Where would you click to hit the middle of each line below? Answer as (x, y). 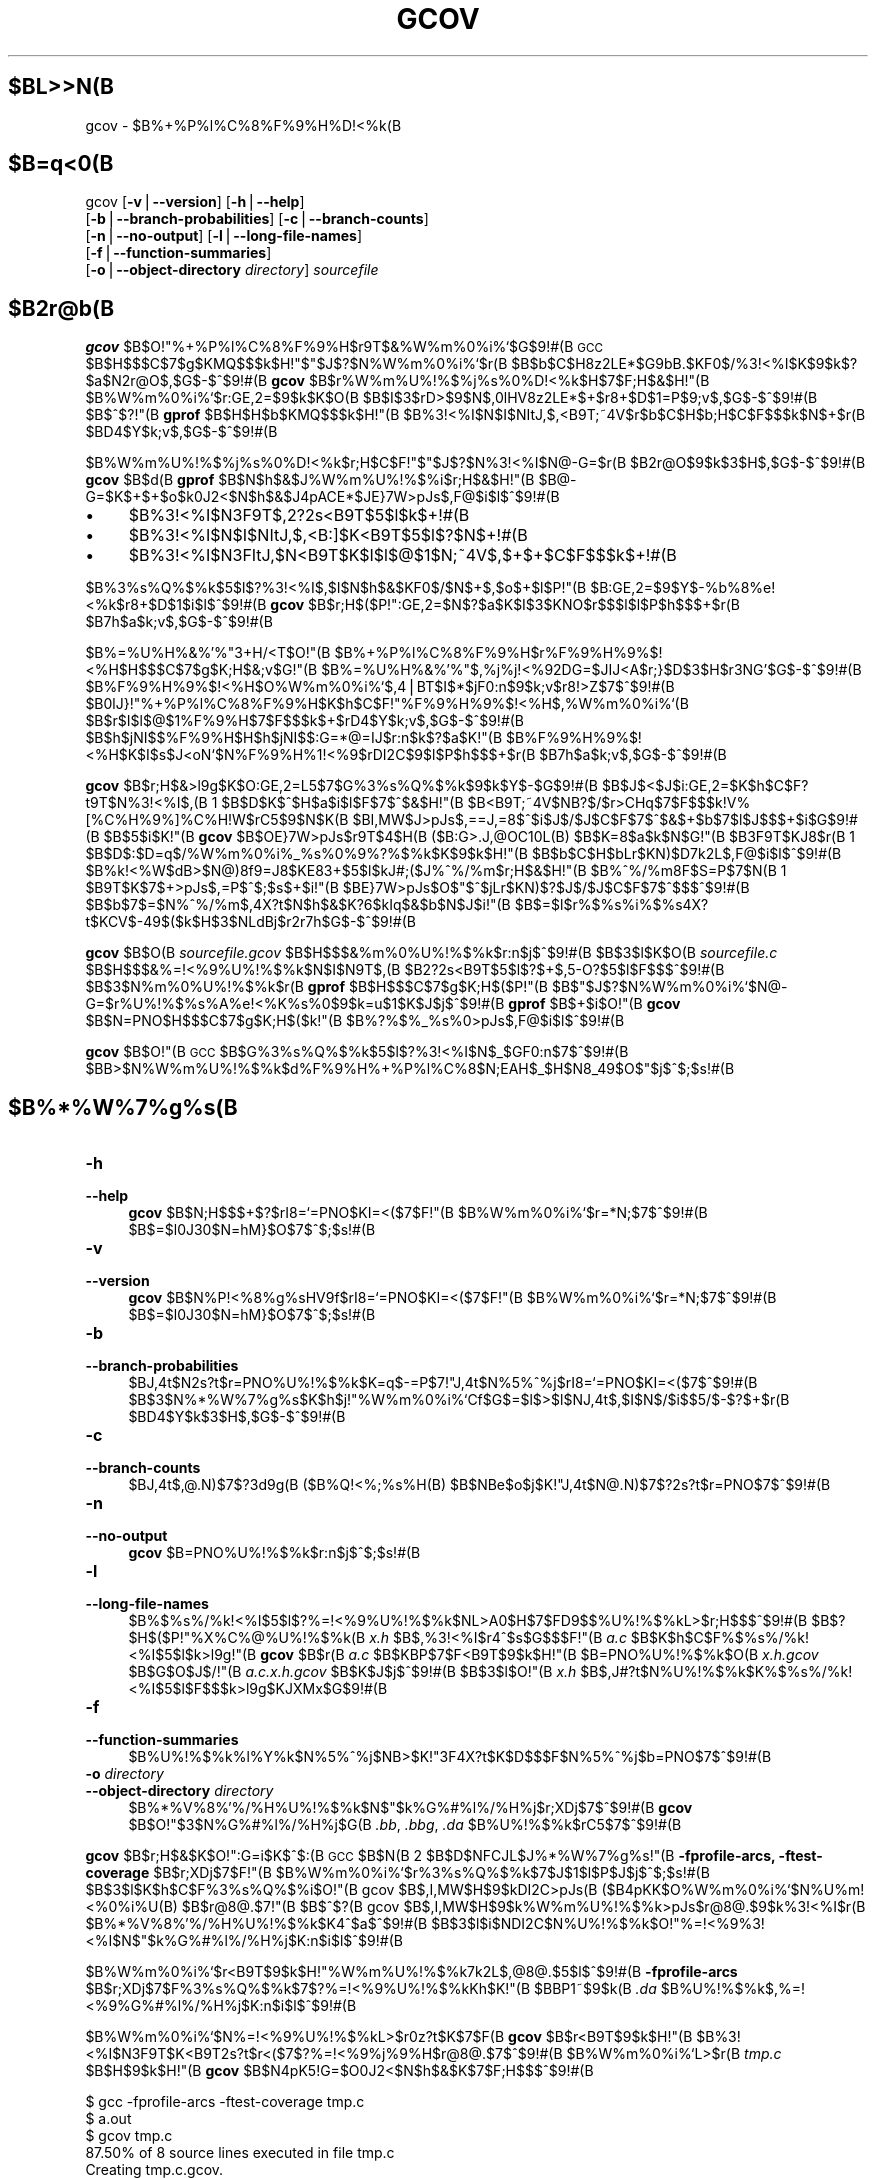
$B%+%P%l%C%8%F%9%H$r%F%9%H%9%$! (498, 653)
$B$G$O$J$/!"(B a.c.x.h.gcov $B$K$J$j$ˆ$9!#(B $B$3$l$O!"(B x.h (352, 1672)
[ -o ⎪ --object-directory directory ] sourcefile (232, 270)
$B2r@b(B (61, 308)
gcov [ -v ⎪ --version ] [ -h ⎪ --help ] (195, 202)
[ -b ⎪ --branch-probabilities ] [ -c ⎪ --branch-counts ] (257, 219)
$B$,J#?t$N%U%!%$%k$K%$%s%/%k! (716, 1672)
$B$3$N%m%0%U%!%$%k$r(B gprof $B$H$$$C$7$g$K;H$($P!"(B (316, 987)
